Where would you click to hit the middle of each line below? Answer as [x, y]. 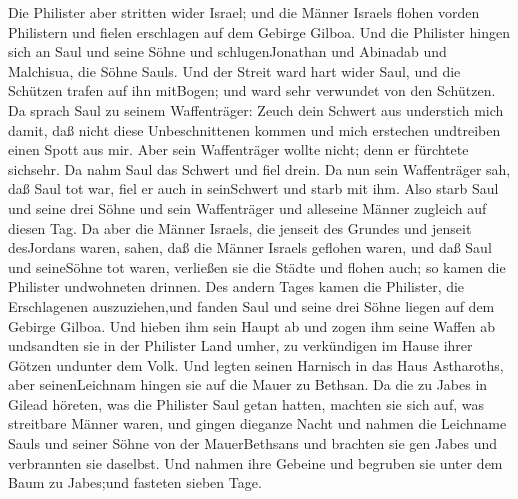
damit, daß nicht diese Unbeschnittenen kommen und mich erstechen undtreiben [254, 129]
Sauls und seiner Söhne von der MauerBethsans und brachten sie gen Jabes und [253, 443]
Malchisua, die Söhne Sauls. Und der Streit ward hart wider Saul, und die [234, 70]
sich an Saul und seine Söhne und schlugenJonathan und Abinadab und [227, 51]
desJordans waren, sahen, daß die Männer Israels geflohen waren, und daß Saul [250, 247]
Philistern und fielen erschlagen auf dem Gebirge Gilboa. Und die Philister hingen [259, 31]
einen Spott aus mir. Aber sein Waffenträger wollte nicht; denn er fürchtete [238, 149]
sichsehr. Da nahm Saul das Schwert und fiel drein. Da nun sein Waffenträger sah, [259, 168]
